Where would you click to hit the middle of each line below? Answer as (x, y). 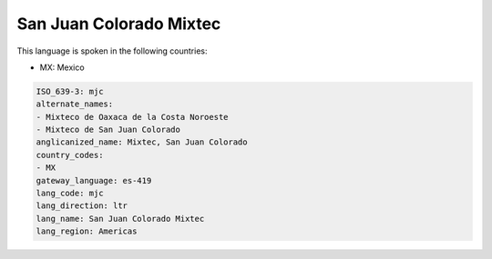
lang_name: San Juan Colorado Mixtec (120, 219)
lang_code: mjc (70, 194)
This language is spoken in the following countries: (112, 51)
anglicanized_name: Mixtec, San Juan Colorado (142, 142)
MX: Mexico (62, 67)
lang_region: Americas (87, 231)
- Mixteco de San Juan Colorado (108, 130)
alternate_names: (75, 104)
